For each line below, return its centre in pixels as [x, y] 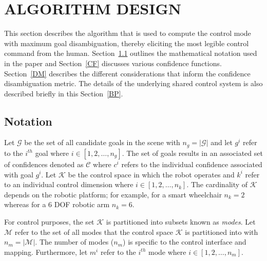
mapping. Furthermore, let [46, 252]
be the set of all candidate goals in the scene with [102, 142]
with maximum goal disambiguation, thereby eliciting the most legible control [127, 43]
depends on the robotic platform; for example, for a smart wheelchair [113, 194]
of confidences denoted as [44, 164]
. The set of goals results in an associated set [192, 153]
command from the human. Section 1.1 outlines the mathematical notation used [131, 53]
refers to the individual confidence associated [192, 164]
